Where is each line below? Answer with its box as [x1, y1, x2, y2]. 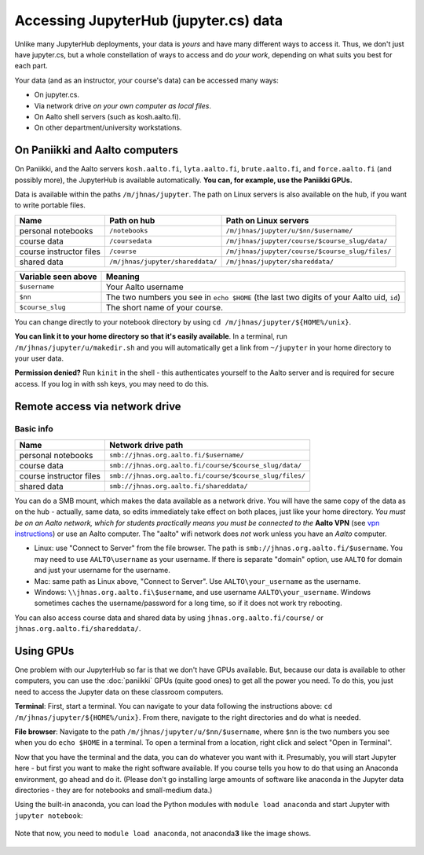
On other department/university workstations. [34, 123, 182, 133]
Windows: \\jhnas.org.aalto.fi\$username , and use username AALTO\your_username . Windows [34, 587, 371, 596]
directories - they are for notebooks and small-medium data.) [14, 785, 213, 794]
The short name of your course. [105, 302, 224, 313]
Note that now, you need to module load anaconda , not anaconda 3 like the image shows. [14, 829, 312, 838]
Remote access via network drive [14, 399, 181, 413]
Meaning [105, 271, 141, 282]
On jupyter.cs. [34, 90, 80, 100]
